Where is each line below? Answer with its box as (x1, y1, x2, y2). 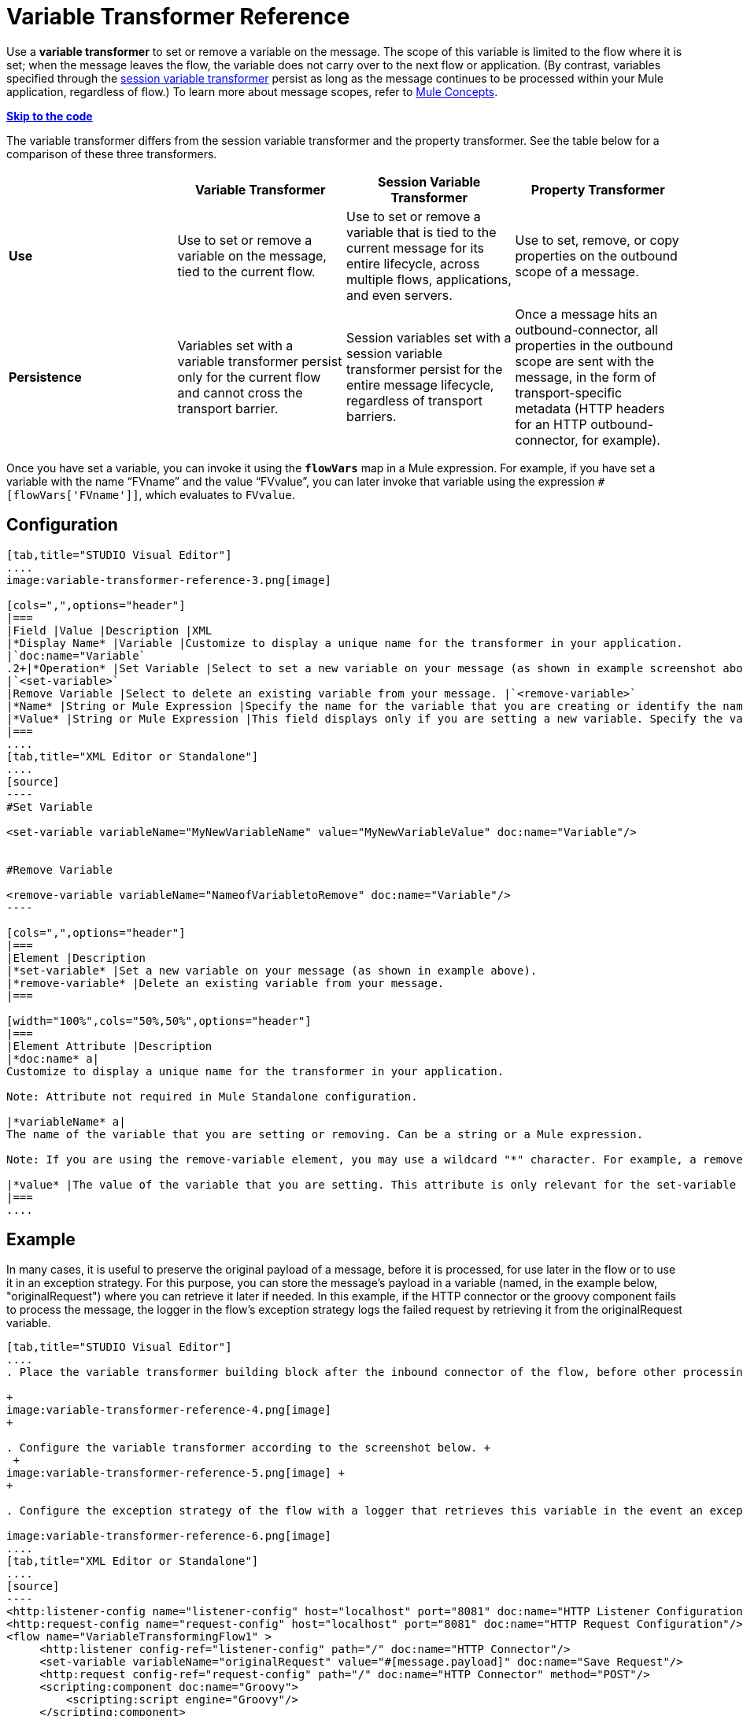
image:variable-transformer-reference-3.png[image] (6, 573, 332, 586)
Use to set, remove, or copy (515, 231, 679, 248)
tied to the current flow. (177, 263, 316, 279)
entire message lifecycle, (346, 376, 494, 393)
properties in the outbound (515, 337, 674, 353)
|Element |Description (6, 951, 146, 964)
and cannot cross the (177, 384, 303, 401)
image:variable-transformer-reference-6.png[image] (6, 1529, 332, 1543)
